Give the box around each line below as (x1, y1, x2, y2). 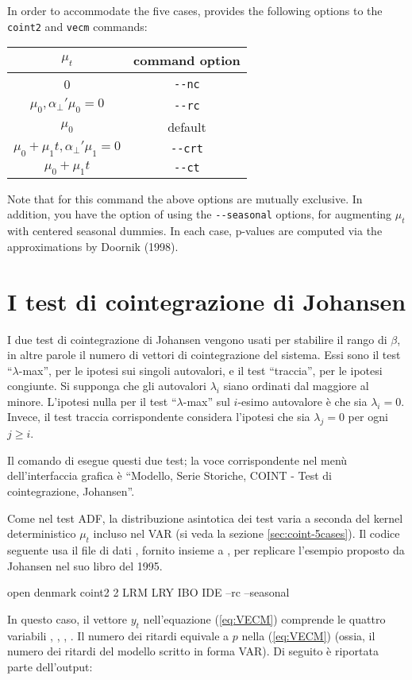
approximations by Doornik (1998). (7, 238, 179, 254)
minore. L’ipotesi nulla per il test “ (7, 392, 177, 409)
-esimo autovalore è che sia (237, 392, 368, 409)
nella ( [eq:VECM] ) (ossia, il (241, 627, 375, 643)
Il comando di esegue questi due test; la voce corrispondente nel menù (7, 451, 348, 468)
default (167, 118, 206, 137)
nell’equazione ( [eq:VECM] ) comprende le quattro (143, 610, 386, 627)
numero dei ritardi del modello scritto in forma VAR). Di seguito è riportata (7, 643, 379, 659)
